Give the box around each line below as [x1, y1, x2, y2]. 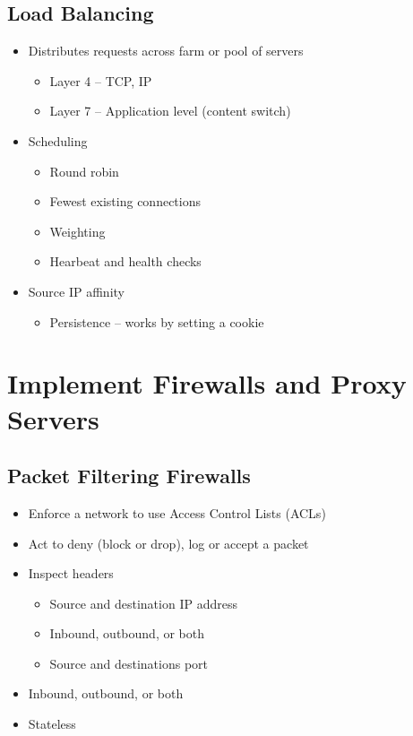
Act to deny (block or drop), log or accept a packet [28, 533, 309, 552]
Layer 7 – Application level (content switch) [49, 101, 291, 120]
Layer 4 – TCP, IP [49, 71, 152, 90]
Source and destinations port [49, 654, 209, 672]
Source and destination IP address [49, 593, 237, 612]
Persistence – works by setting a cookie [49, 312, 264, 331]
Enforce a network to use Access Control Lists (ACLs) [28, 503, 326, 522]
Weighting [49, 221, 106, 240]
